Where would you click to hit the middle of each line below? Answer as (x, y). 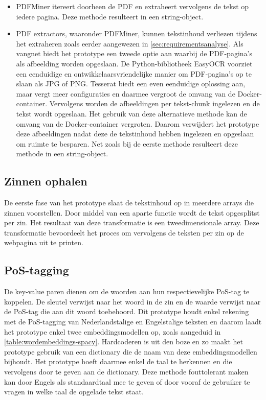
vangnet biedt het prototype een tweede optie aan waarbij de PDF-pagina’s (134, 53)
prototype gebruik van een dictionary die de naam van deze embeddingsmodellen (131, 351)
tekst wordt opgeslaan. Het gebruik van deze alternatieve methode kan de (131, 113)
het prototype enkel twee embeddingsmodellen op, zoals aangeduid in (113, 331)
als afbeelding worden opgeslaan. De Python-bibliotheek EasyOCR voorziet (134, 63)
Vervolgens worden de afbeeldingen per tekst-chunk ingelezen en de (154, 103)
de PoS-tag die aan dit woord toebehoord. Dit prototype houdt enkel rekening (127, 311)
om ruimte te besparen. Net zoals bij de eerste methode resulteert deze (127, 143)
